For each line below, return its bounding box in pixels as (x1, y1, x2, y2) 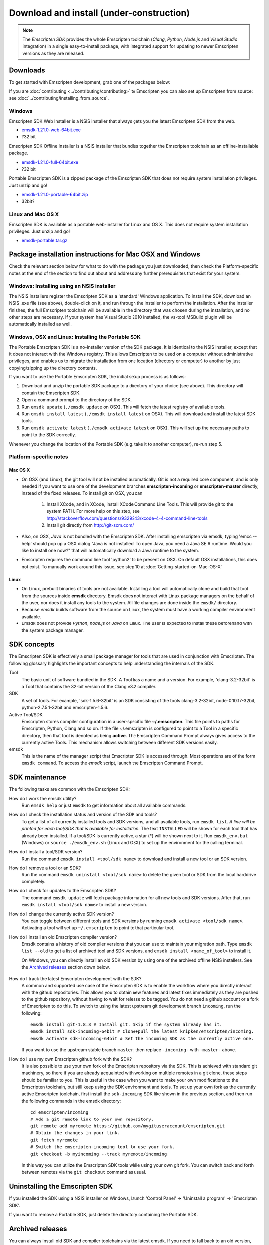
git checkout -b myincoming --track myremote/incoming (30, 1151, 167, 1157)
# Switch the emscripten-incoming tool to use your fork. (30, 1144, 175, 1150)
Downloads (9, 66, 45, 74)
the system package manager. (21, 627, 84, 633)
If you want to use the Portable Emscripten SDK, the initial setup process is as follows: (9, 374, 186, 380)
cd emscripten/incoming (30, 1110, 89, 1115)
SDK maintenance (9, 773, 67, 782)
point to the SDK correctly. (21, 432, 76, 438)
